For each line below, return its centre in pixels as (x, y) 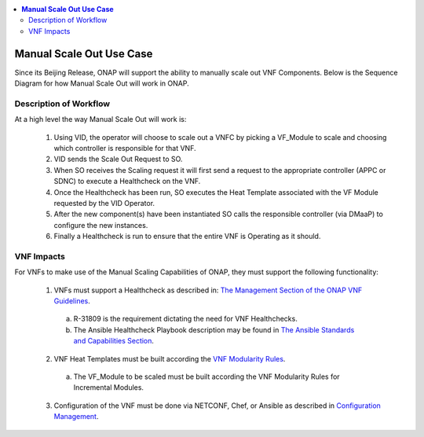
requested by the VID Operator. (104, 203)
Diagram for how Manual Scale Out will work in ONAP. (102, 83)
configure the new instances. (101, 225)
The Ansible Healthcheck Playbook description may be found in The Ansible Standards (214, 329)
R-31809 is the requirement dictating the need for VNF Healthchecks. (185, 319)
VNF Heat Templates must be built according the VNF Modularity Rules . (170, 358)
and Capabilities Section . (114, 341)
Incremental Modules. (109, 387)
